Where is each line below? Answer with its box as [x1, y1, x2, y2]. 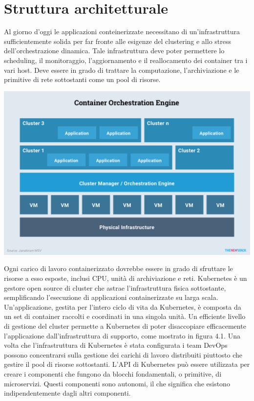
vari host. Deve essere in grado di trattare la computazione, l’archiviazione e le [4, 64, 239, 75]
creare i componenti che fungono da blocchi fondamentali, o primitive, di [4, 368, 222, 379]
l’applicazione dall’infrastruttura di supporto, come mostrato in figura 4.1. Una [4, 330, 240, 340]
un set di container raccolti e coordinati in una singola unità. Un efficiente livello [4, 311, 246, 321]
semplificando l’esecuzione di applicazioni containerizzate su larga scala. [4, 292, 218, 302]
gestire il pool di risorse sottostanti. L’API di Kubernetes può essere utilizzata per [4, 359, 250, 369]
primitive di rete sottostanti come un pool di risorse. [4, 74, 161, 84]
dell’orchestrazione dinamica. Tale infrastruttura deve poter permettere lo [4, 45, 225, 56]
